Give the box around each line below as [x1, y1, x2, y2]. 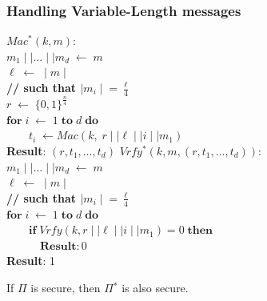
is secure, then [30, 279, 101, 295]
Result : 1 [6, 252, 56, 269]
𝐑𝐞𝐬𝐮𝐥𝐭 [40, 240, 77, 252]
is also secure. [122, 279, 189, 295]
